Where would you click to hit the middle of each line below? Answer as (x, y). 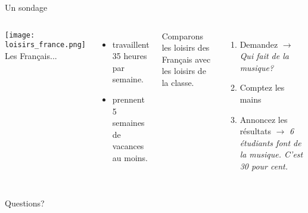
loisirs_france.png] (46, 45)
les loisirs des (186, 47)
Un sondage (26, 7)
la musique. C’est (271, 154)
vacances (128, 146)
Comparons (183, 35)
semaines (128, 123)
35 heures (130, 56)
